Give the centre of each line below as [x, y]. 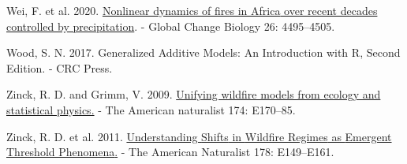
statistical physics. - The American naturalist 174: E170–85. [151, 109]
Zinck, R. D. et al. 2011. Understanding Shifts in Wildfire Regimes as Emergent [199, 136]
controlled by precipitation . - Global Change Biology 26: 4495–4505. [171, 26]
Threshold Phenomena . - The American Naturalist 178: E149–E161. [170, 152]
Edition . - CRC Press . [60, 67]
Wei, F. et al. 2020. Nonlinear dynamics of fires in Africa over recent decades [192, 10]
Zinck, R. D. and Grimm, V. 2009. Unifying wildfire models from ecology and [194, 94]
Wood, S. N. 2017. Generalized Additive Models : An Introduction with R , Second [203, 52]
